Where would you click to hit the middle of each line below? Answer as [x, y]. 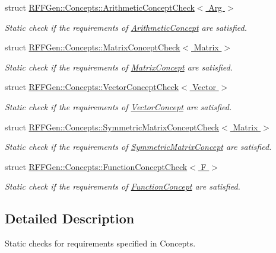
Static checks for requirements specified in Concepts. [100, 243]
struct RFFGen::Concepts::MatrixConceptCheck [93, 47]
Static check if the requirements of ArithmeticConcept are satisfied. [126, 27]
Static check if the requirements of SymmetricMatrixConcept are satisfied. [138, 147]
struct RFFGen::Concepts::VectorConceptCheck [92, 87]
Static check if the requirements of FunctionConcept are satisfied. [123, 186]
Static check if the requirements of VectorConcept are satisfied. [118, 106]
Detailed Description [70, 218]
